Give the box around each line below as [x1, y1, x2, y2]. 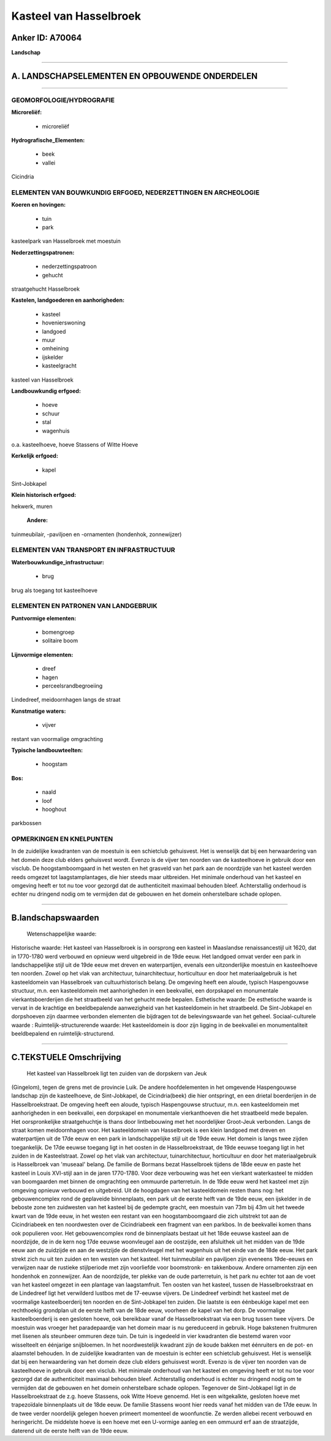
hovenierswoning [42, 319, 86, 326]
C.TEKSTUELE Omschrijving [11, 1052, 122, 1062]
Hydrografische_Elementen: [11, 137, 85, 144]
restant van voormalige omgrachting [11, 735, 104, 742]
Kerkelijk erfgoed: [11, 452, 58, 459]
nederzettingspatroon [42, 263, 97, 270]
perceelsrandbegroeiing [42, 682, 103, 690]
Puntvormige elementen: [11, 614, 77, 622]
